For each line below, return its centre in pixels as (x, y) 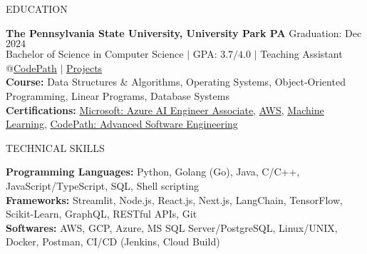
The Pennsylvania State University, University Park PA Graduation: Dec (184, 32)
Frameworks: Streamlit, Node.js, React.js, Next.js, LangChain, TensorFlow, (174, 199)
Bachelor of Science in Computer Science (95, 54)
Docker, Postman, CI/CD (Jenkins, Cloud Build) (113, 242)
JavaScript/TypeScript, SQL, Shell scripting (102, 185)
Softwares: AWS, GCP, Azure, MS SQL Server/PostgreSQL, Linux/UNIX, (172, 227)
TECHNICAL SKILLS (55, 147)
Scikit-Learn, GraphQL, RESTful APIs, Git (102, 214)
